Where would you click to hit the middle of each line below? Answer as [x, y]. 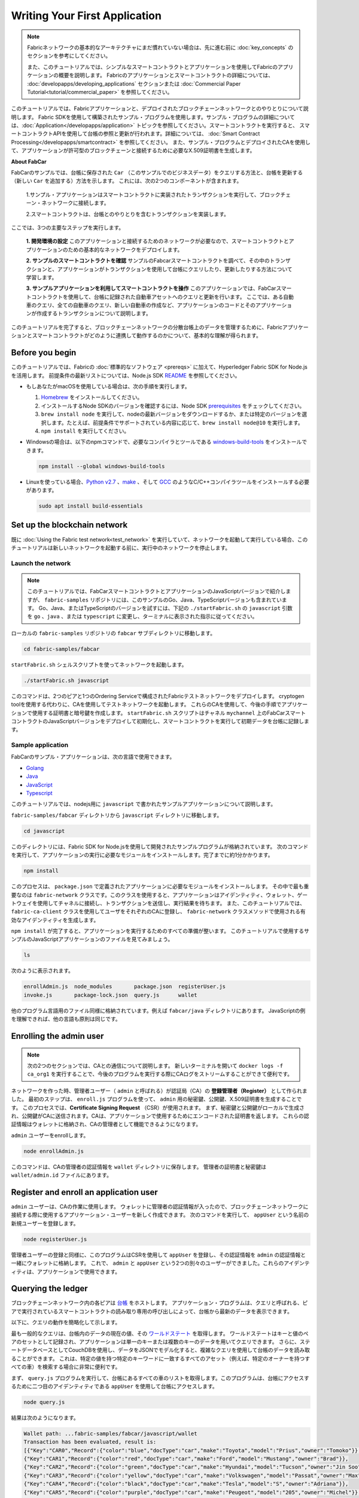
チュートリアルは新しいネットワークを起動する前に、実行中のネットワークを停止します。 [121, 548]
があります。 [42, 490]
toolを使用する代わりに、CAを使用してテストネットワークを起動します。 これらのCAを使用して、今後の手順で [146, 705]
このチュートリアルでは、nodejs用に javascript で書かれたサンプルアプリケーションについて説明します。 [144, 804]
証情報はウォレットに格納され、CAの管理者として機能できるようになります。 [106, 1124]
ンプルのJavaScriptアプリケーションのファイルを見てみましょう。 [92, 939]
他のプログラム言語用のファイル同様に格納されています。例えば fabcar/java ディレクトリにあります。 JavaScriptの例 [158, 1010]
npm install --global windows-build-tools [102, 466]
